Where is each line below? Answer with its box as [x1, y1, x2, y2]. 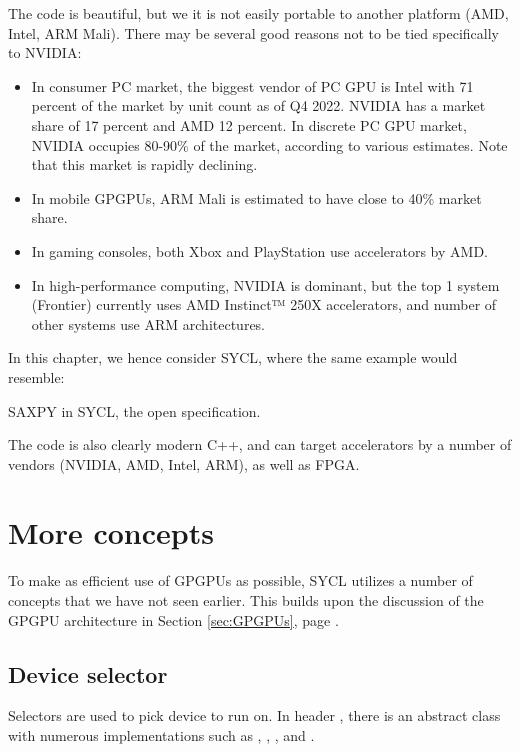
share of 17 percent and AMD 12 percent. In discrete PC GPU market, [31, 114, 467, 135]
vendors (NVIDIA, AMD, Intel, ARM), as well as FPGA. [8, 453, 360, 474]
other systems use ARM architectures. [31, 313, 266, 334]
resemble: [8, 366, 65, 387]
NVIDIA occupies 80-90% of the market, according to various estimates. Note [31, 134, 508, 155]
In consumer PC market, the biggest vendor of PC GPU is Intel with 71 [31, 75, 474, 96]
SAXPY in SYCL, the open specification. [8, 400, 261, 421]
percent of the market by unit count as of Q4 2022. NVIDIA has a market [31, 95, 486, 116]
